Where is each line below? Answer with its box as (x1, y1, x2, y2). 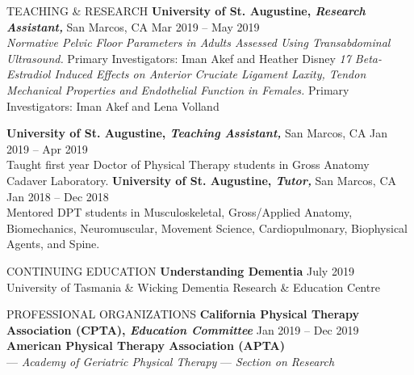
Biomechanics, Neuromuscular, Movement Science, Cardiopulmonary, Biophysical (6, 219, 408, 236)
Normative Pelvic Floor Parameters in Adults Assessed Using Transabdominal (6, 34, 391, 51)
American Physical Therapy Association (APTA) (6, 337, 285, 354)
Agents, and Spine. (6, 235, 100, 252)
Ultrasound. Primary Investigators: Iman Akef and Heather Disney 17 (6, 49, 351, 66)
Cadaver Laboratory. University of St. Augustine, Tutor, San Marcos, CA (6, 171, 397, 188)
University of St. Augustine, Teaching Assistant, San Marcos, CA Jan (6, 124, 388, 141)
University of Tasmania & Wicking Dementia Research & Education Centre (6, 278, 380, 295)
